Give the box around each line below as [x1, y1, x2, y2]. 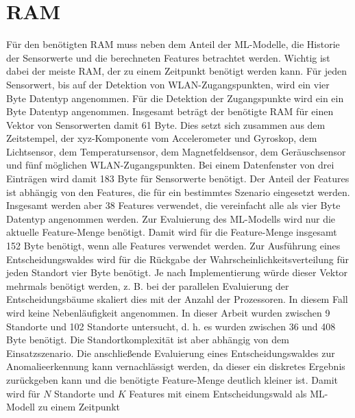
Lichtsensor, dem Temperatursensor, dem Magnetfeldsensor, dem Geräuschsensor [6, 144, 346, 158]
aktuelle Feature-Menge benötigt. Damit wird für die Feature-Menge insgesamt [6, 225, 337, 239]
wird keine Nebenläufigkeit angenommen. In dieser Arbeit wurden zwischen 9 [6, 306, 330, 319]
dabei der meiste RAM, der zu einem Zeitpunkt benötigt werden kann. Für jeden [6, 64, 347, 78]
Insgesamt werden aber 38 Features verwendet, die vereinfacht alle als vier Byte [6, 198, 341, 212]
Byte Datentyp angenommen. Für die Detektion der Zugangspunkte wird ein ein [6, 90, 344, 105]
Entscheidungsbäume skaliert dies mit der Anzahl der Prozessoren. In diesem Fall [6, 292, 348, 306]
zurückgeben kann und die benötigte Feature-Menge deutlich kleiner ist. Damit [6, 372, 339, 386]
